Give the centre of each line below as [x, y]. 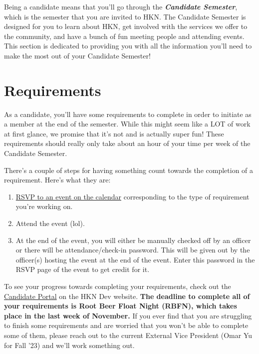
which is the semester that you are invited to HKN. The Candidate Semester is [125, 16]
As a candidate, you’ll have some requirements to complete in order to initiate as [128, 114]
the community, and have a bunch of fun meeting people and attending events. [124, 36]
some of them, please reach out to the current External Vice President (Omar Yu [128, 335]
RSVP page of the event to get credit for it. [83, 269]
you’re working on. [44, 206]
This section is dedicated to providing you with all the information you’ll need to [128, 46]
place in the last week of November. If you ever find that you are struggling [128, 315]
